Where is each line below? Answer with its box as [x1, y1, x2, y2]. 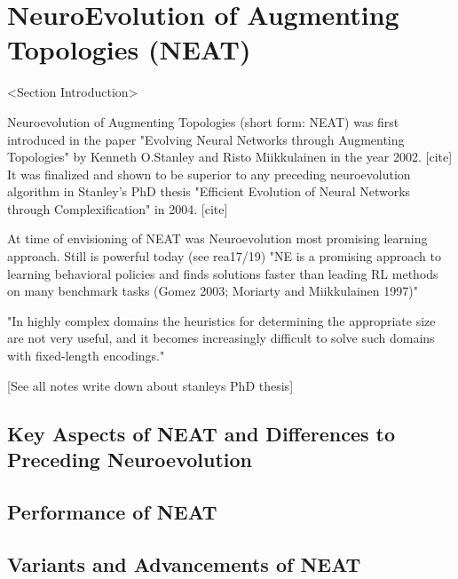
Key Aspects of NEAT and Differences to [7, 419, 396, 447]
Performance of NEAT [7, 497, 217, 525]
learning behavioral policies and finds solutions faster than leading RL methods [7, 264, 438, 282]
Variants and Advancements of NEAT [7, 550, 361, 577]
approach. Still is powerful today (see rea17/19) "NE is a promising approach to [7, 247, 441, 266]
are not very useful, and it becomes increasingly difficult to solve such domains [7, 329, 435, 347]
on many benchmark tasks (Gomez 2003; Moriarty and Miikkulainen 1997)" [7, 282, 418, 300]
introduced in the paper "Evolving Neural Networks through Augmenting [7, 130, 405, 148]
